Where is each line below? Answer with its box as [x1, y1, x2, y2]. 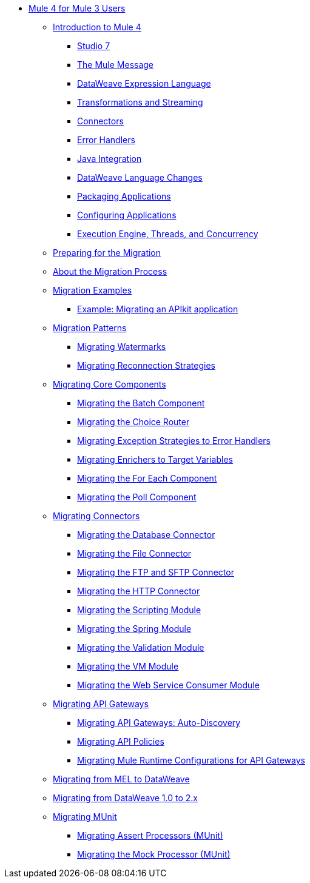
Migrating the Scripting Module [77, 605, 201, 615]
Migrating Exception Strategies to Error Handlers [77, 435, 271, 446]
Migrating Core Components [53, 379, 166, 389]
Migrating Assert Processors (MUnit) [77, 830, 223, 841]
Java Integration [77, 153, 142, 164]
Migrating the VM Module [77, 661, 179, 671]
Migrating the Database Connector [77, 529, 215, 540]
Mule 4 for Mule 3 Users [29, 3, 126, 13]
